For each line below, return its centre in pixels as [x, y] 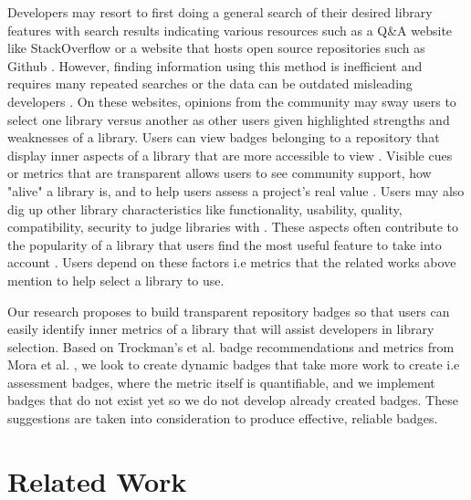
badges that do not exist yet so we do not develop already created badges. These [233, 400]
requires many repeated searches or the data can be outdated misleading [210, 83]
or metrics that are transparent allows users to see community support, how [220, 173]
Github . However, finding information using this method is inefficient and [215, 65]
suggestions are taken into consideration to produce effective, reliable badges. [223, 418]
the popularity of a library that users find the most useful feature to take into [225, 244]
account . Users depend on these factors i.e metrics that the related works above [232, 262]
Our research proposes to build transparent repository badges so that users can [229, 311]
